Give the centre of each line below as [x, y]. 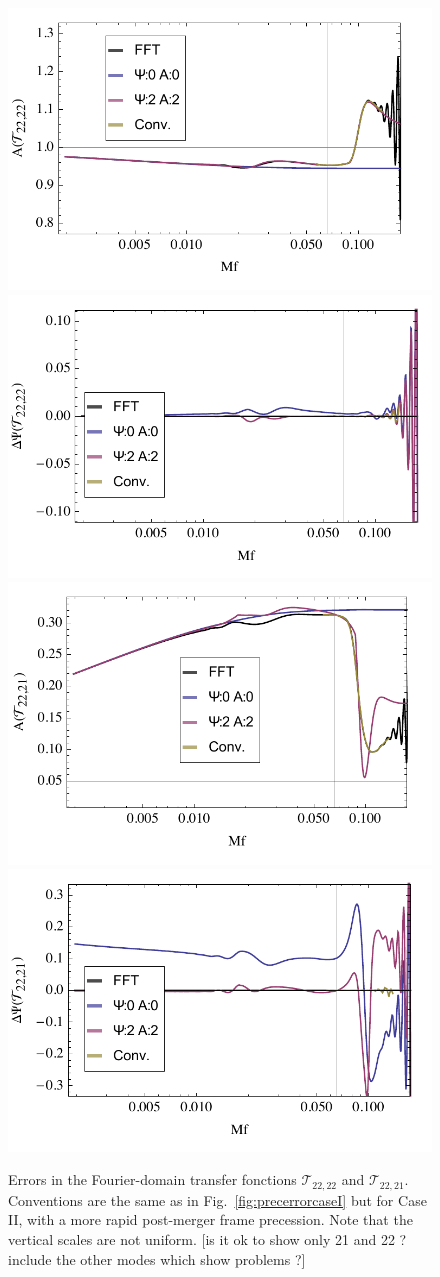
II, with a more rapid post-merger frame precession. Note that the [210, 1219]
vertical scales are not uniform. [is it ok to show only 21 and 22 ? [207, 1238]
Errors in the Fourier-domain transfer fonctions [152, 1179]
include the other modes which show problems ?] [157, 1258]
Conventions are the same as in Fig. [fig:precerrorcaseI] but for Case [217, 1199]
